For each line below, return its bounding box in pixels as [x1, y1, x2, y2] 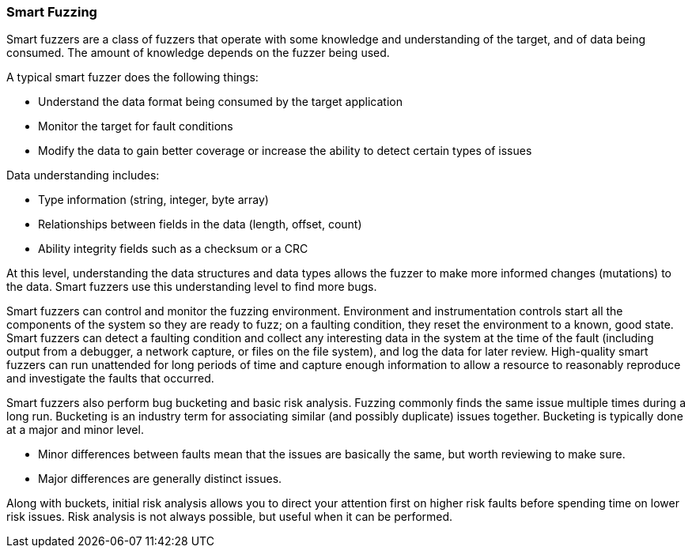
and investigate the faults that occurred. [6, 371, 214, 386]
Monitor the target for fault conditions [38, 119, 233, 134]
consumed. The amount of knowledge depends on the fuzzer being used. [6, 46, 390, 60]
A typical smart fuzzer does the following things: [6, 70, 259, 85]
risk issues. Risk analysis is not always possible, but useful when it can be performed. [6, 510, 453, 524]
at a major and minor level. [6, 423, 144, 437]
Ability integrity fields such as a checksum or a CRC [38, 242, 308, 256]
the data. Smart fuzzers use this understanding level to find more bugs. [6, 280, 377, 294]
